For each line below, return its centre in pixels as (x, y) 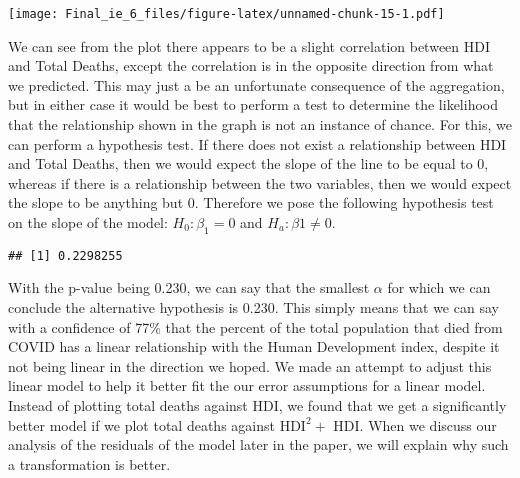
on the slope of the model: (88, 222)
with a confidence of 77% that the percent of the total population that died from (255, 326)
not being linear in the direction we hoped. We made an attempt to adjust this (250, 365)
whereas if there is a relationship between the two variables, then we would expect (260, 182)
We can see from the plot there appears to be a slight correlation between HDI (249, 45)
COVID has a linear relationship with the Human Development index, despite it (254, 346)
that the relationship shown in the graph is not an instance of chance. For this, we (260, 124)
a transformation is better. (89, 463)
